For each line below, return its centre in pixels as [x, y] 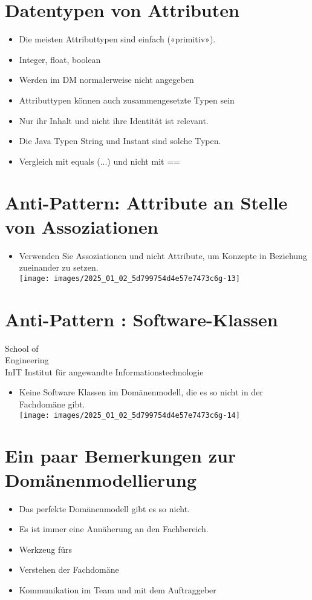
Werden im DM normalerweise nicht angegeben [106, 80]
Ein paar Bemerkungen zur [121, 456]
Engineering [27, 360]
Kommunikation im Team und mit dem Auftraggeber [118, 589]
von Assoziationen [82, 226]
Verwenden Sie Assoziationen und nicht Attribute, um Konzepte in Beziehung [163, 255]
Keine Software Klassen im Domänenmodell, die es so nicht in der [141, 392]
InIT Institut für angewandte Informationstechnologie [104, 371]
